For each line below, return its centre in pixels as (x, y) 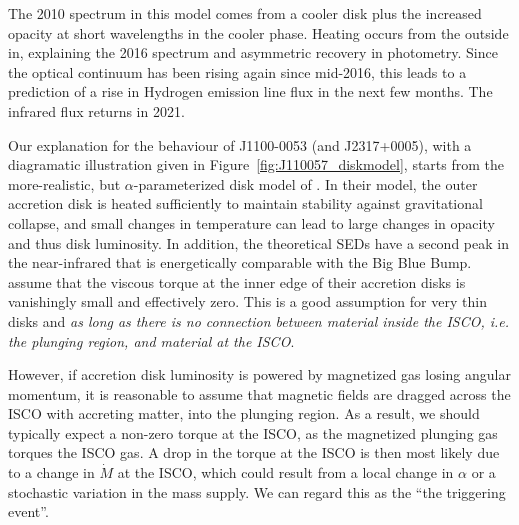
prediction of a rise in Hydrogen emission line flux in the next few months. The (250, 91)
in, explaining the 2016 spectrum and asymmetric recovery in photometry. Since (253, 52)
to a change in (51, 472)
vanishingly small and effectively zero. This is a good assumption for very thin (247, 301)
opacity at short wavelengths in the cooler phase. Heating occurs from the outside (258, 32)
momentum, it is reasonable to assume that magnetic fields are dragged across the (259, 393)
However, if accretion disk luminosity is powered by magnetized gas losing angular (259, 374)
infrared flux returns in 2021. (96, 110)
